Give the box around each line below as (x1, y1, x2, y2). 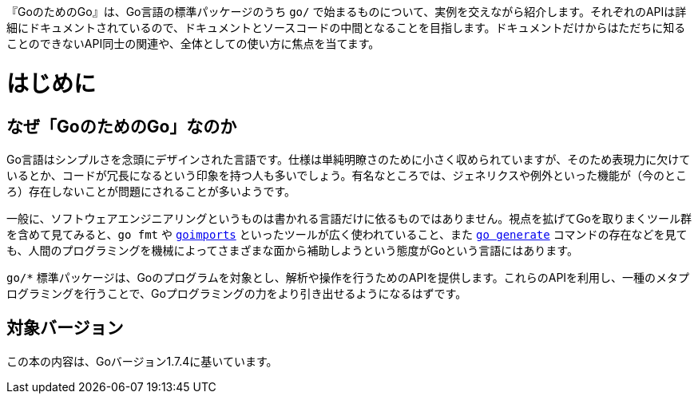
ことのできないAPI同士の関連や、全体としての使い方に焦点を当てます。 (6, 37, 380, 50)
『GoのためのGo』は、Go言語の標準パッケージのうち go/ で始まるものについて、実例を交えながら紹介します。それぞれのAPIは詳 (6, 5, 687, 18)
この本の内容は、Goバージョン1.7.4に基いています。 (6, 354, 278, 368)
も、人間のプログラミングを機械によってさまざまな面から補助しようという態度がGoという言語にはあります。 (6, 243, 578, 257)
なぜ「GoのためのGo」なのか (6, 116, 237, 137)
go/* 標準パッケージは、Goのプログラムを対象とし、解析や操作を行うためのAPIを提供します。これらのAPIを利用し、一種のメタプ (6, 270, 690, 284)
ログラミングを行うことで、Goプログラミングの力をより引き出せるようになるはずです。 (6, 286, 467, 300)
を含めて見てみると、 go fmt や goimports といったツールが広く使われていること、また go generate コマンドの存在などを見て (6, 227, 688, 241)
